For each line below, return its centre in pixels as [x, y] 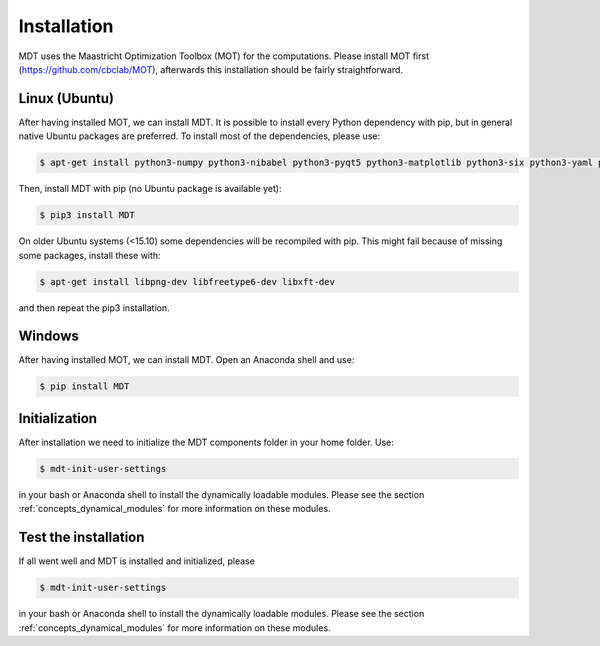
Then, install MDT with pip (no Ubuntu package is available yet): [150, 189]
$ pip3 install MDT [87, 215]
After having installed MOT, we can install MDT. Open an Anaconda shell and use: [186, 360]
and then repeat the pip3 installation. [94, 307]
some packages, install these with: [89, 255]
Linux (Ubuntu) [66, 98]
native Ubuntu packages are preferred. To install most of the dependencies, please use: [199, 136]
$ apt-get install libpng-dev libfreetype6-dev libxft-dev [187, 281]
